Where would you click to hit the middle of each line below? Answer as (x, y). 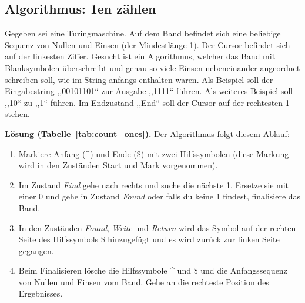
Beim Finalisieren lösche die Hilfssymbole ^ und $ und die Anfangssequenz (153, 270)
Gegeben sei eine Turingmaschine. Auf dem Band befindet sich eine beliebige (143, 33)
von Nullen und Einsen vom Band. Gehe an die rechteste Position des (144, 282)
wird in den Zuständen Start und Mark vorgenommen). (118, 165)
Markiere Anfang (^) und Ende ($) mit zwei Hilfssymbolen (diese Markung (154, 153)
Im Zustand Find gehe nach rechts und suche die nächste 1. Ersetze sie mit (154, 184)
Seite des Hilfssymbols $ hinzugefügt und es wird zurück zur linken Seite (149, 239)
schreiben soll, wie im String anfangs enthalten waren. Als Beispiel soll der (139, 79)
